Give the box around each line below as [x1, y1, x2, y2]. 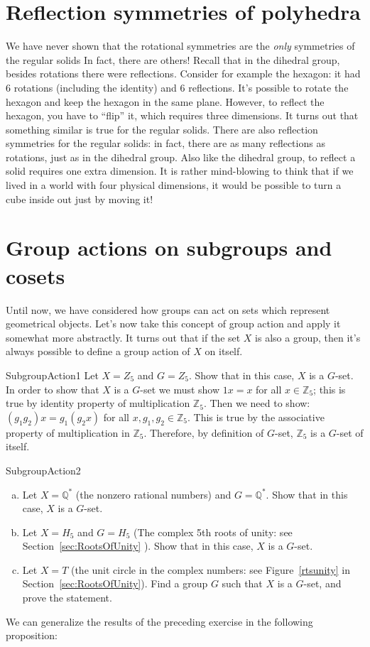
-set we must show [140, 381, 220, 396]
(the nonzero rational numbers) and [75, 486, 232, 501]
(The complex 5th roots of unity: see [134, 524, 293, 539]
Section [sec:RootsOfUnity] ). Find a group [22, 576, 208, 591]
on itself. [205, 344, 243, 359]
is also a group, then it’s [255, 330, 361, 344]
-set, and [303, 576, 342, 591]
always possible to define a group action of [6, 344, 190, 359]
